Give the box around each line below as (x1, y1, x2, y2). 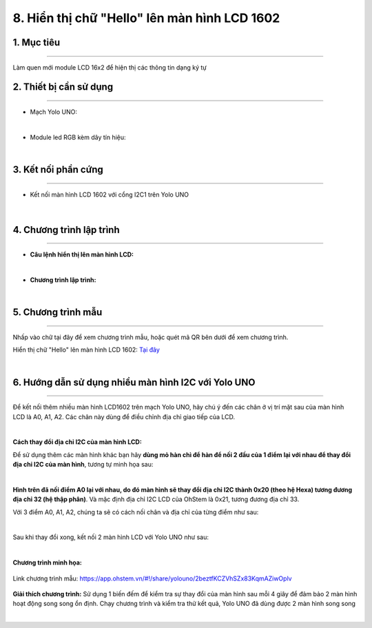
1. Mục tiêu (12, 37, 61, 48)
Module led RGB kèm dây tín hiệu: (30, 133, 127, 141)
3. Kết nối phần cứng (12, 163, 103, 175)
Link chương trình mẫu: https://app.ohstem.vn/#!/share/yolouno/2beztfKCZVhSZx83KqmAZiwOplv (12, 574, 292, 583)
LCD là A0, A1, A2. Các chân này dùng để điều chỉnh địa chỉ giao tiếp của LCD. (12, 412, 236, 421)
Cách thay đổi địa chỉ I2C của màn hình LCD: (12, 438, 143, 446)
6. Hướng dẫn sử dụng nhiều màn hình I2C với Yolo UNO (12, 376, 256, 388)
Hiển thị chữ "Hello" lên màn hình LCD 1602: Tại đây (12, 345, 160, 354)
